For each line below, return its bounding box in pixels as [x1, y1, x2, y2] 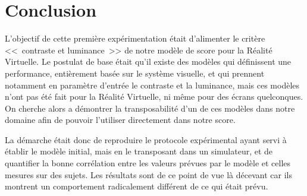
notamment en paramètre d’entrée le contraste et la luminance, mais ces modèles [5, 78, 300, 91]
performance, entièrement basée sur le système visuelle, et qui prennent [5, 67, 265, 79]
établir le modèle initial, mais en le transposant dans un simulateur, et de [5, 145, 273, 157]
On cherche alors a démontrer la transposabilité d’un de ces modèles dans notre [5, 102, 295, 114]
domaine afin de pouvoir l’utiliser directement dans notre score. [5, 113, 236, 126]
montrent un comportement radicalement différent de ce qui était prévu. [5, 180, 268, 192]
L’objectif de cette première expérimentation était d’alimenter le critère [5, 32, 265, 45]
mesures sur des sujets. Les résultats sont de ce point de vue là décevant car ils [5, 168, 292, 181]
